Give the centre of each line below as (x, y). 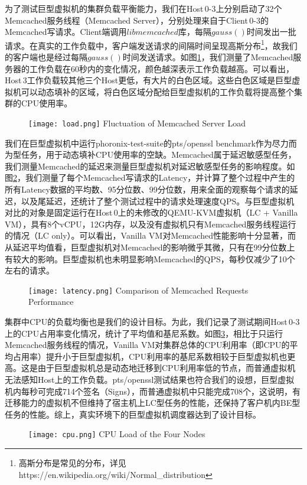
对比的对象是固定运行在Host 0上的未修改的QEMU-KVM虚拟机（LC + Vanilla (151, 212)
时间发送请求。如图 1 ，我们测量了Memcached (208, 57)
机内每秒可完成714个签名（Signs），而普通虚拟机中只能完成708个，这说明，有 (153, 391)
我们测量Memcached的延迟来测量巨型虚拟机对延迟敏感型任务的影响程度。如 (150, 166)
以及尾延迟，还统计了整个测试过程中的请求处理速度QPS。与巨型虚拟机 (158, 201)
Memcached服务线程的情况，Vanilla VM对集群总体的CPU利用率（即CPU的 (147, 345)
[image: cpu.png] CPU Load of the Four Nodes (117, 434)
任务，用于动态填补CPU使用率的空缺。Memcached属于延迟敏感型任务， (159, 154)
